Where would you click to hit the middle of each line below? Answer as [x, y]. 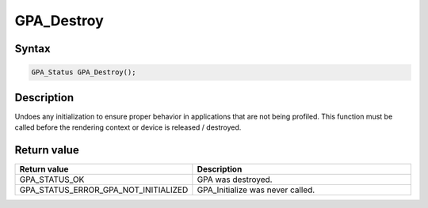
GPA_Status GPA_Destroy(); [84, 72]
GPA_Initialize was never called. [256, 190]
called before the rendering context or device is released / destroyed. [128, 127]
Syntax [32, 49]
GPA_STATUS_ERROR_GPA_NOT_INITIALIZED [104, 190]
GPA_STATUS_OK [52, 180]
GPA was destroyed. [235, 180]
